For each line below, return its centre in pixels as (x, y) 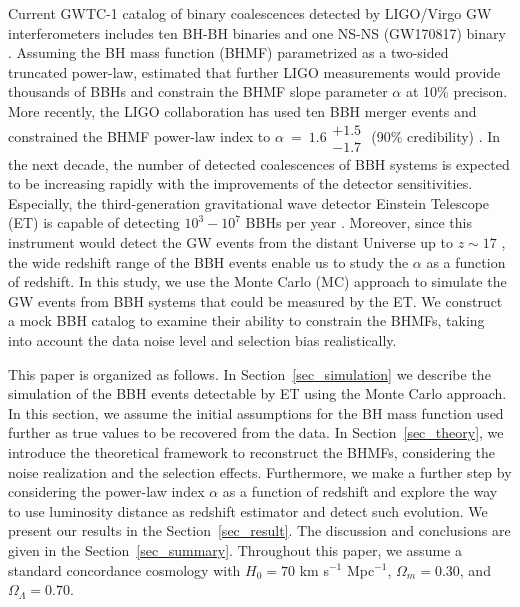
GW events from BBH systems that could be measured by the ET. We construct (255, 300)
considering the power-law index (106, 491)
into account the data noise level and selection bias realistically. (202, 339)
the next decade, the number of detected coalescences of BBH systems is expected (259, 163)
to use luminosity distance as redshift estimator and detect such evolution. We (248, 510)
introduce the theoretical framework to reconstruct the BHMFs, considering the (252, 451)
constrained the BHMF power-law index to (139, 135)
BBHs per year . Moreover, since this (358, 222)
